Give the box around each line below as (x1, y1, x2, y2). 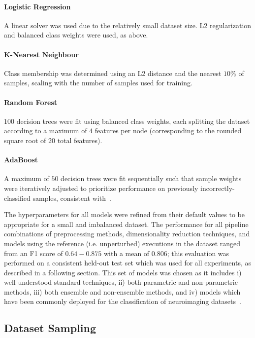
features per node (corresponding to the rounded (95, 125, 242, 136)
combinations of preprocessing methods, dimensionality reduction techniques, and (4, 228, 250, 239)
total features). (57, 135, 102, 145)
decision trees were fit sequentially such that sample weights (61, 173, 242, 184)
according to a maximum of (4, 125, 87, 136)
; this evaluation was (167, 248, 229, 258)
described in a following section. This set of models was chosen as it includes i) (4, 267, 242, 277)
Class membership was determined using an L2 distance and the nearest (4, 68, 222, 78)
